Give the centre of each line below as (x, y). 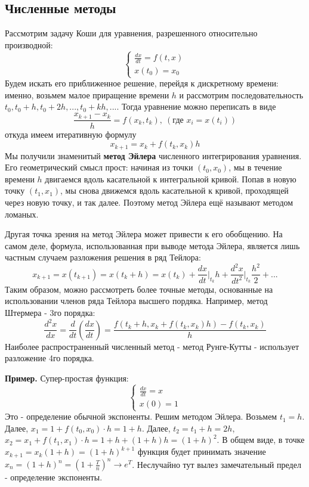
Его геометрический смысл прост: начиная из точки (99, 167)
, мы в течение (255, 167)
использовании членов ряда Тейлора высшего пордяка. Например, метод (136, 301)
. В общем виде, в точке (261, 440)
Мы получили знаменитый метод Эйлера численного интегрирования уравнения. (153, 155)
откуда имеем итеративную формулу (71, 134)
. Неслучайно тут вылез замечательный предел (217, 464)
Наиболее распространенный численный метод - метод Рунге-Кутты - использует (152, 346)
